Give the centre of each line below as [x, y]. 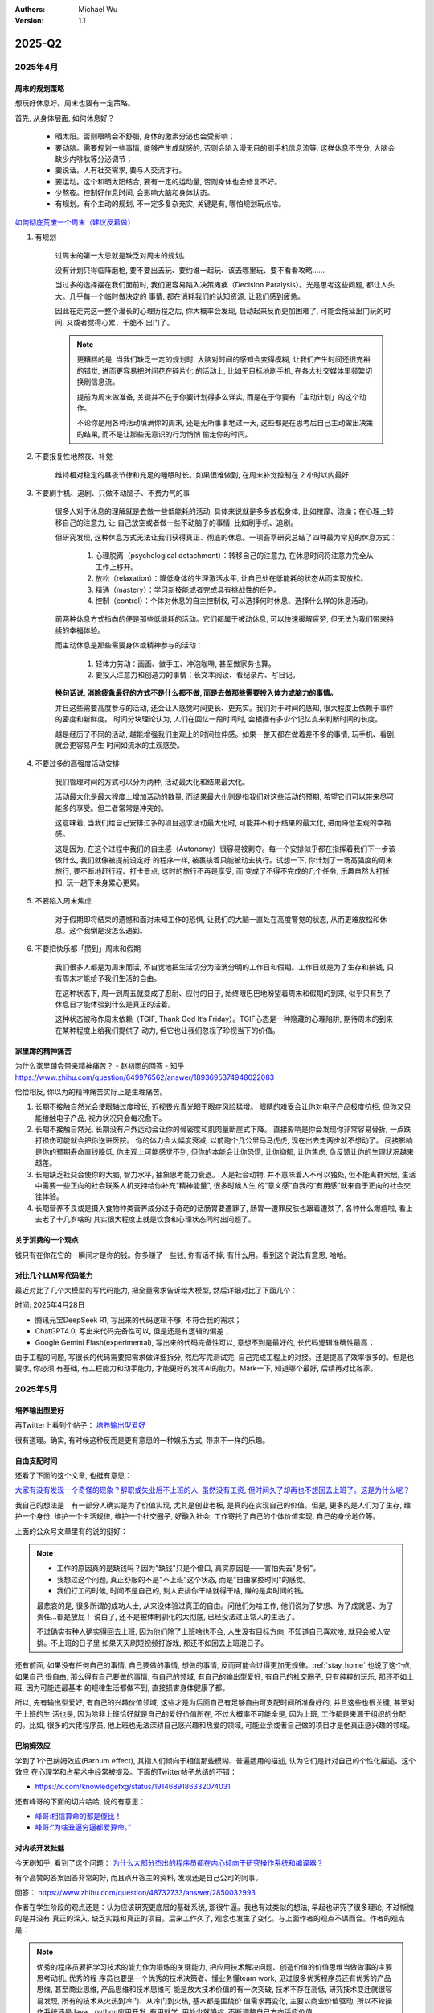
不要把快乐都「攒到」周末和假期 [88, 949]
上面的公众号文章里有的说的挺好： [71, 1531]
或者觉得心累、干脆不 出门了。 [123, 322]
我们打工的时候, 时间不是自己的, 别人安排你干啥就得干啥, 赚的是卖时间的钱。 [182, 1591]
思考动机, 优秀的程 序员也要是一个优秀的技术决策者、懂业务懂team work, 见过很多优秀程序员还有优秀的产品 [214, 1978]
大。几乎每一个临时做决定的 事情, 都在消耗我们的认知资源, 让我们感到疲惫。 [180, 296]
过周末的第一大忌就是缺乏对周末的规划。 [122, 255]
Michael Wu [98, 9]
